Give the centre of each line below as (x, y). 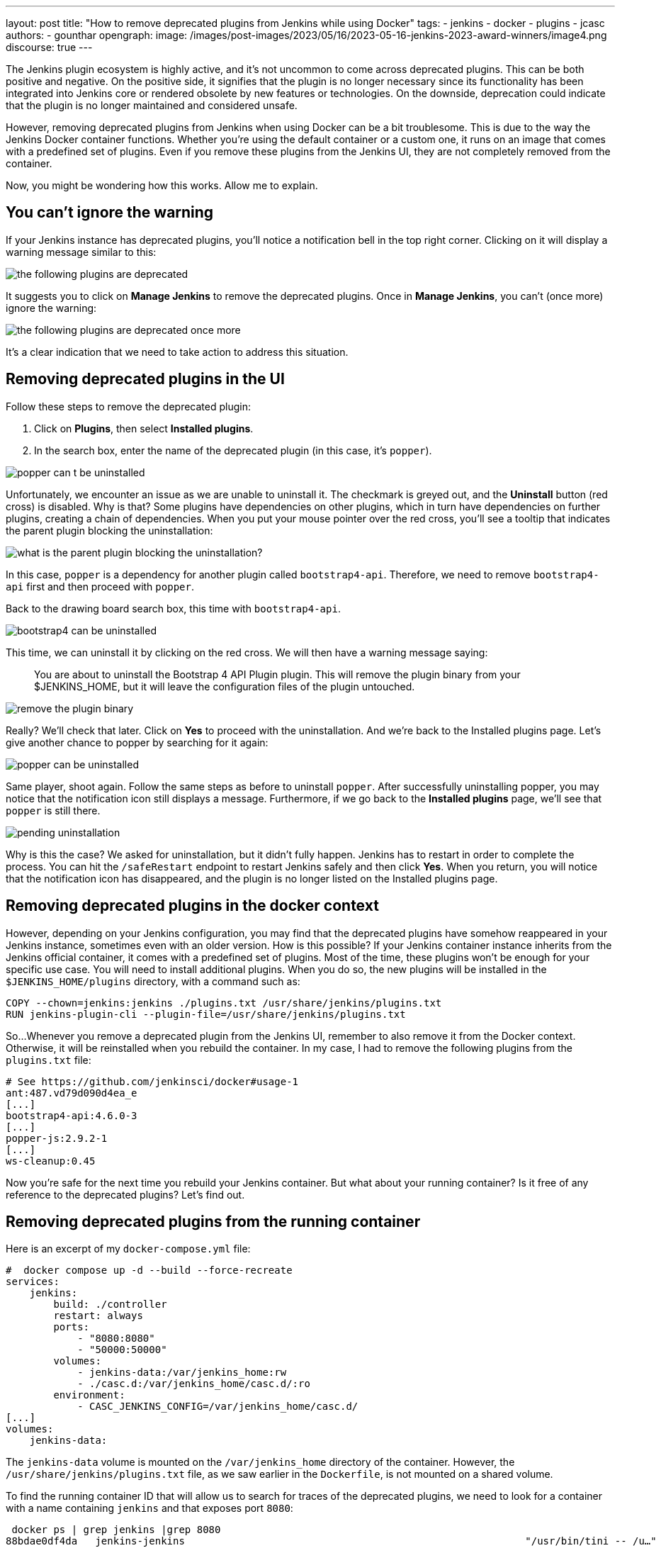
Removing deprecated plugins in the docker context (192, 906)
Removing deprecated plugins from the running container (213, 1221)
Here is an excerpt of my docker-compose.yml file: (128, 1249)
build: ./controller (110, 1305)
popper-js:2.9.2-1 (57, 1138)
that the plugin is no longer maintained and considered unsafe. (152, 105)
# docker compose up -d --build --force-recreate (149, 1271)
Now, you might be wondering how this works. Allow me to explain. (162, 185)
